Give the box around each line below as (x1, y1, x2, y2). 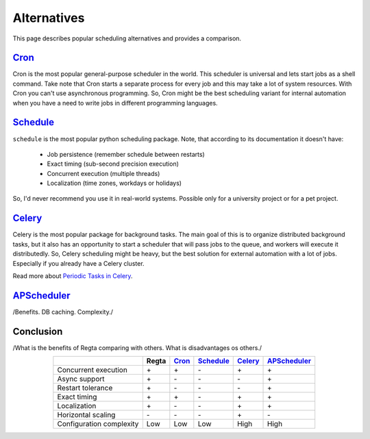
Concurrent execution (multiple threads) (47, 169, 160, 177)
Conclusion (12, 325, 63, 337)
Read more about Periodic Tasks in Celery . (12, 271, 133, 280)
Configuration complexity (57, 419, 139, 429)
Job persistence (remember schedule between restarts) (47, 150, 205, 158)
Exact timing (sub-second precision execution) (47, 160, 180, 168)
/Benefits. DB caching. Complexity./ (12, 308, 113, 316)
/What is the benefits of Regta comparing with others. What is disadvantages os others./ (12, 343, 262, 352)
